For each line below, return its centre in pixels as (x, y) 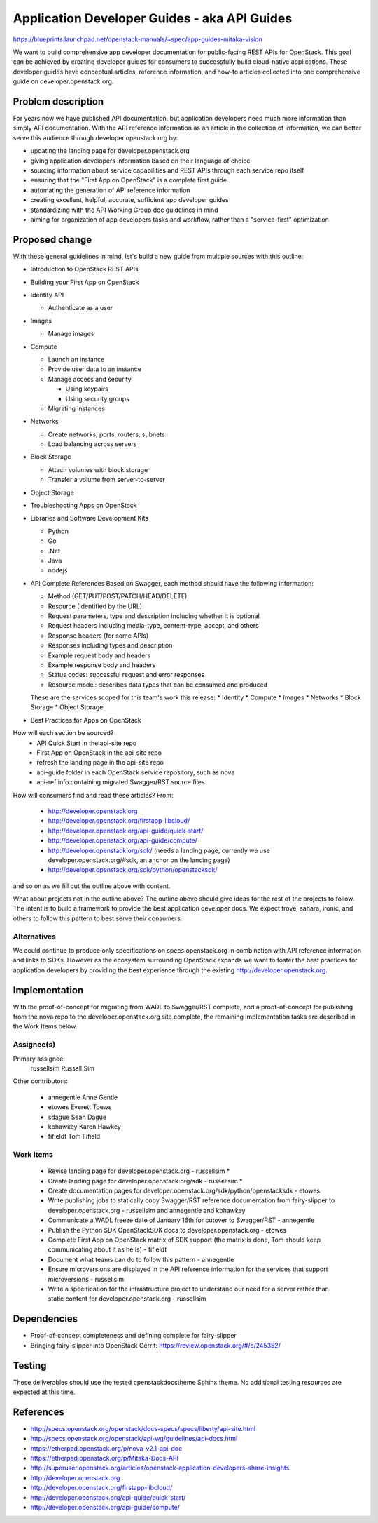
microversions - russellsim (86, 1279)
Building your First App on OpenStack (85, 282)
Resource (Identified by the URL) (95, 606)
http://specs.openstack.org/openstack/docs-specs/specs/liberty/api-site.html (143, 1428)
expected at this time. (44, 1392)
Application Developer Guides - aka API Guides (153, 18)
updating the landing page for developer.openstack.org (110, 151)
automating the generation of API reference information (110, 190)
